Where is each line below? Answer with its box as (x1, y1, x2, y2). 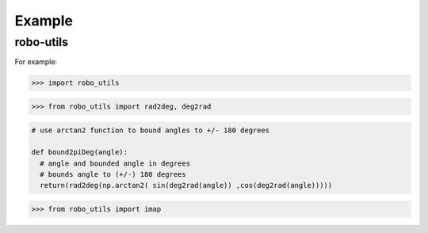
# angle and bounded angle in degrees (40, 159, 190, 168)
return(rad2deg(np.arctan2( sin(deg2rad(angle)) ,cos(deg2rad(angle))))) (40, 181, 333, 190)
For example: (14, 57, 58, 67)
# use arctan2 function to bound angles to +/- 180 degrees (31, 125, 270, 135)
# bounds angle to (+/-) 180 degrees (40, 170, 186, 179)
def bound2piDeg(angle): (31, 147, 128, 157)
